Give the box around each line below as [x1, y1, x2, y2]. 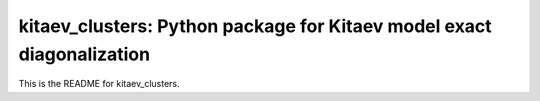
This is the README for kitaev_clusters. [18, 78, 180, 90]
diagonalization [18, 43, 150, 65]
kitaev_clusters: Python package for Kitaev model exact [18, 15, 492, 37]
